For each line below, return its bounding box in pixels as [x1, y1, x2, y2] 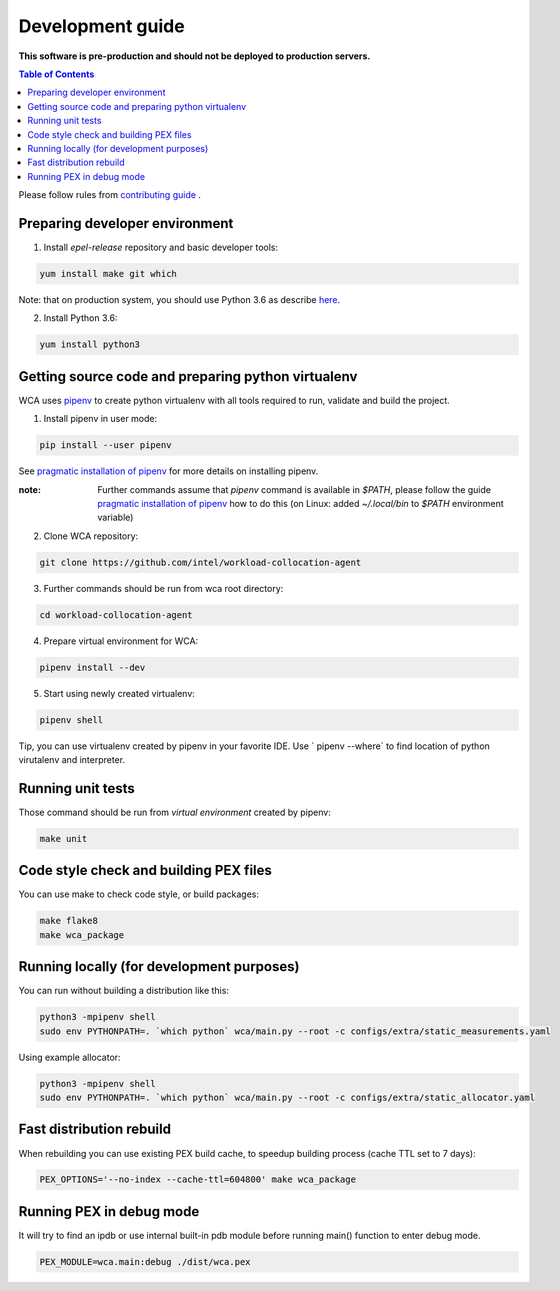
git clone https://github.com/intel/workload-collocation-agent [39, 556, 362, 568]
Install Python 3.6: [43, 312, 118, 324]
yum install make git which [39, 268, 177, 279]
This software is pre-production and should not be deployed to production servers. [18, 50, 371, 62]
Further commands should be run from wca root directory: [43, 582, 284, 594]
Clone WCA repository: [43, 530, 139, 542]
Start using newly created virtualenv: [43, 687, 195, 699]
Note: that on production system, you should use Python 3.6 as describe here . [18, 293, 341, 305]
